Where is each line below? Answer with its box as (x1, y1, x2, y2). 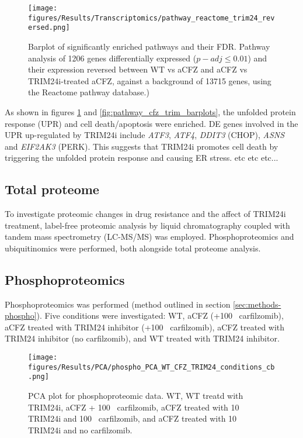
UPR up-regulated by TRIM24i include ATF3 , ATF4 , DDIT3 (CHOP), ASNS (5, 129, 285, 141)
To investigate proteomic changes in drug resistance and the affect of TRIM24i (5, 208, 286, 220)
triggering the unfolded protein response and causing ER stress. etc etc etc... (5, 151, 278, 164)
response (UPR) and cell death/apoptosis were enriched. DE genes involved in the (5, 117, 298, 129)
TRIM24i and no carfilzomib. (28, 423, 133, 436)
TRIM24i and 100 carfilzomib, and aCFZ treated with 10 (28, 412, 237, 425)
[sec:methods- (233, 298, 281, 310)
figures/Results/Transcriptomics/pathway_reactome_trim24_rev (28, 13, 275, 22)
